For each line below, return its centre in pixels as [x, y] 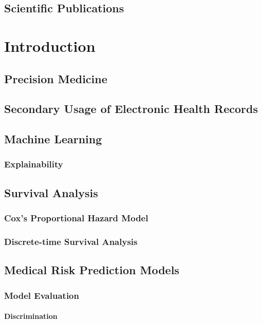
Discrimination [31, 316]
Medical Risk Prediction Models [92, 270]
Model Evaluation [42, 295]
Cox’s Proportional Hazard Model [76, 218]
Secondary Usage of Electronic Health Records [131, 109]
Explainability [34, 164]
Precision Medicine [56, 78]
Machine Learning [53, 139]
